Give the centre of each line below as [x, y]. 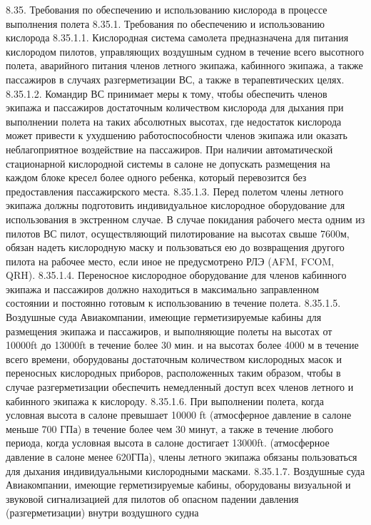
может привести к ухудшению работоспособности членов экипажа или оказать [177, 135]
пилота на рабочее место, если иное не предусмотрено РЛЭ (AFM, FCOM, [170, 261]
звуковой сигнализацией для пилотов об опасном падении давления [152, 498]
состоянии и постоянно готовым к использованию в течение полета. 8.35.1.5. [173, 303]
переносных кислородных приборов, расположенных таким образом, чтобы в [173, 373]
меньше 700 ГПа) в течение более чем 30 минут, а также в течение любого [170, 428]
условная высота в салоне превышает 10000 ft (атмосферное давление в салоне [179, 415]
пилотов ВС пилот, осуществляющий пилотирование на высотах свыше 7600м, [178, 233]
